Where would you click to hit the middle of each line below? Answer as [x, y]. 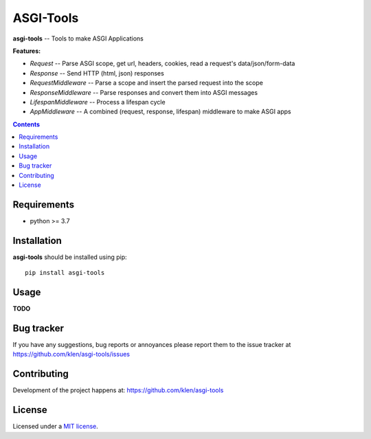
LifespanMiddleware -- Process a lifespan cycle [98, 102]
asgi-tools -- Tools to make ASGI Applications [78, 38]
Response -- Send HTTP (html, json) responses [97, 73]
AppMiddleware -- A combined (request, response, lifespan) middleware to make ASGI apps [160, 112]
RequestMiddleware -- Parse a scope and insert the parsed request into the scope [147, 83]
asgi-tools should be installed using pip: [70, 257]
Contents [26, 124]
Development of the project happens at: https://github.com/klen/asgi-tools [118, 390]
